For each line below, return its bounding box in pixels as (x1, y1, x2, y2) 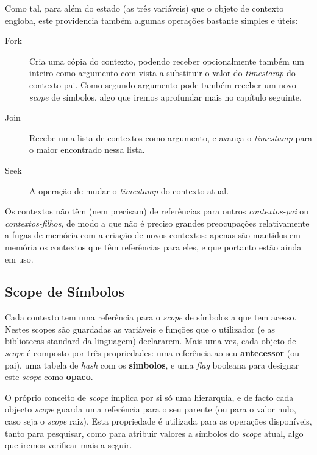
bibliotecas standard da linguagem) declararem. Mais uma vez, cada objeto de (5, 334, 296, 347)
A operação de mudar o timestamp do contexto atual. (29, 184, 229, 197)
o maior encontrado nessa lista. (29, 143, 145, 156)
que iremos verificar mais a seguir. (5, 439, 132, 451)
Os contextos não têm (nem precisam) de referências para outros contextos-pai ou (5, 205, 309, 217)
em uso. (5, 252, 34, 265)
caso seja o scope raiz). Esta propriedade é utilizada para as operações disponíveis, (5, 415, 312, 428)
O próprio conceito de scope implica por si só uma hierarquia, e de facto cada (5, 390, 294, 403)
